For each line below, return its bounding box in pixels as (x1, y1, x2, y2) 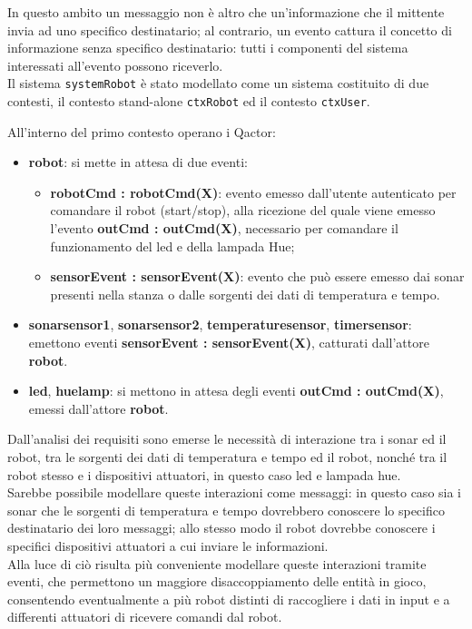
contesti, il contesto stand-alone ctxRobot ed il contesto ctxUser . (7, 92, 370, 111)
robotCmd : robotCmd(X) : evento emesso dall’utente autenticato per (50, 182, 457, 201)
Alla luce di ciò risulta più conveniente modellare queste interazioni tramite (7, 554, 427, 573)
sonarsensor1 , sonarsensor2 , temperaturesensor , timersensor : (28, 315, 412, 334)
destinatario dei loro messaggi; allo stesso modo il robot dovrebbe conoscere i (7, 518, 436, 537)
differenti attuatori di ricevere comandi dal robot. (7, 607, 282, 626)
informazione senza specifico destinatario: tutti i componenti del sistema (7, 38, 408, 57)
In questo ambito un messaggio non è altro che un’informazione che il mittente (7, 3, 445, 21)
